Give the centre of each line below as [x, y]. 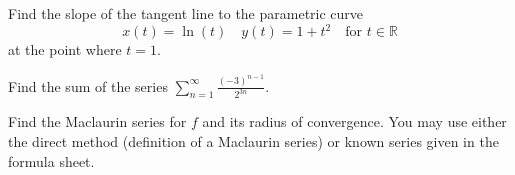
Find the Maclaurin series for [97, 121]
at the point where [65, 49]
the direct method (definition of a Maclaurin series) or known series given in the [253, 141]
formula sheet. [51, 160]
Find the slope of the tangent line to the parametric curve [186, 13]
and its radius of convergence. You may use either [354, 121]
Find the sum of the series [88, 85]
